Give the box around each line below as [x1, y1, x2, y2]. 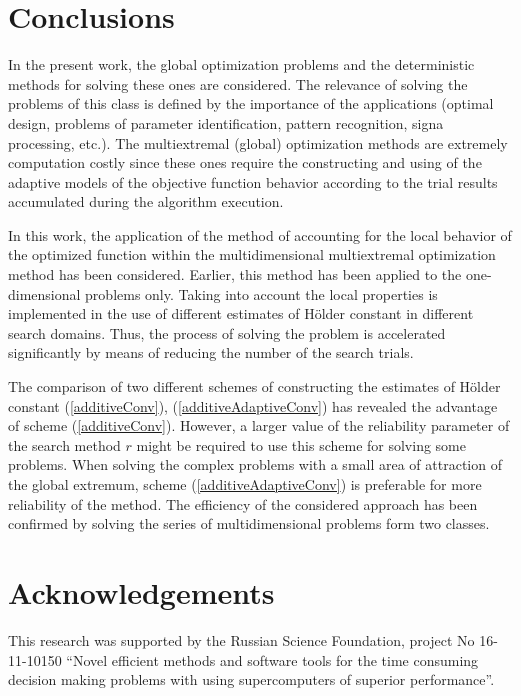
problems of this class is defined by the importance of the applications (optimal [8, 93, 494, 114]
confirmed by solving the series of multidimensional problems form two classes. [8, 513, 490, 534]
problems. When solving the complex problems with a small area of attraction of [8, 454, 502, 475]
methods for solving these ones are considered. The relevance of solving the [8, 73, 468, 94]
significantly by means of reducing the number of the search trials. [8, 342, 414, 363]
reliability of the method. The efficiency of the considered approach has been [8, 493, 478, 514]
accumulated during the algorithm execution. [8, 191, 284, 212]
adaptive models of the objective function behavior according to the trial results [8, 171, 498, 192]
